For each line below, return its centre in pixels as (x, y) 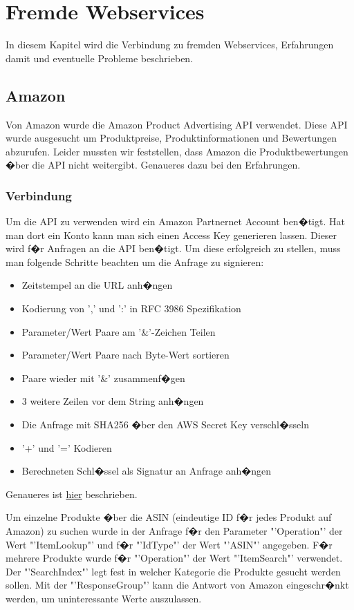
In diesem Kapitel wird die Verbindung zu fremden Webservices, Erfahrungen (170, 45)
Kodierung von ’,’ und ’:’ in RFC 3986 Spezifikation (131, 308)
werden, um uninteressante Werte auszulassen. (104, 598)
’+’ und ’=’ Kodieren (67, 447)
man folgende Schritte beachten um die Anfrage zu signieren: (135, 261)
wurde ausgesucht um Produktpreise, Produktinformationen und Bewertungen (171, 138)
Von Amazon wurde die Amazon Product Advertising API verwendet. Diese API (177, 124)
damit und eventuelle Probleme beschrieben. (100, 58)
